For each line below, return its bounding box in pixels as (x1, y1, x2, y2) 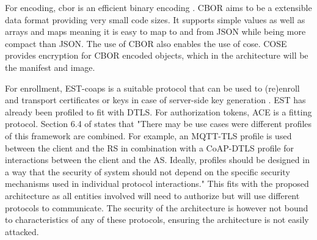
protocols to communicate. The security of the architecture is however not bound (5, 201, 308, 214)
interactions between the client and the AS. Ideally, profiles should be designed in (5, 153, 310, 166)
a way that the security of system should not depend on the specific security (5, 165, 290, 178)
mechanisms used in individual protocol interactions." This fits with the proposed (5, 177, 309, 190)
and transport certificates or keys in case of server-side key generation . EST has (5, 93, 306, 106)
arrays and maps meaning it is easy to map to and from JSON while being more (5, 25, 306, 38)
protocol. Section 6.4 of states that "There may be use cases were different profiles (5, 117, 312, 130)
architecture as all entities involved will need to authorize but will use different (5, 189, 300, 202)
